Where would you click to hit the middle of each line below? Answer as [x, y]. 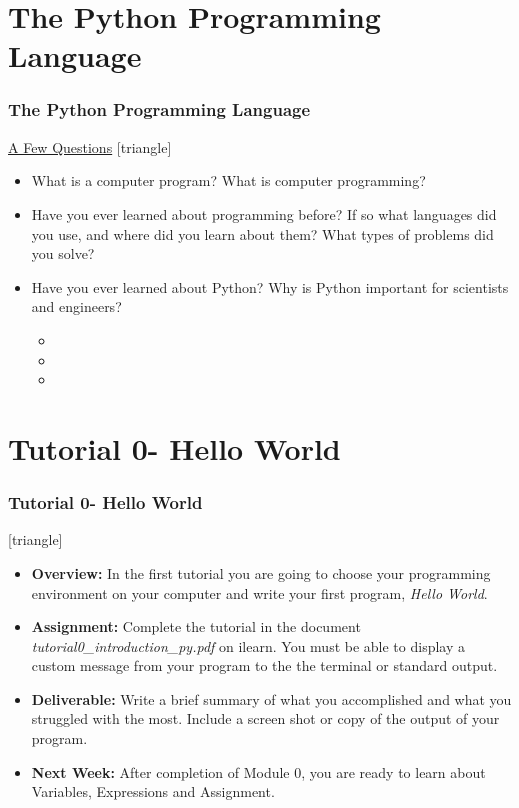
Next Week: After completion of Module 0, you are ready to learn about [258, 771]
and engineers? [76, 306]
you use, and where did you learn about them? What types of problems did [262, 233]
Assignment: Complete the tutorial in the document [196, 626]
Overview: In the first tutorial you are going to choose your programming [261, 572]
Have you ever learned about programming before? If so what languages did [264, 213]
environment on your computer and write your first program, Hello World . [259, 592]
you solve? [63, 253]
